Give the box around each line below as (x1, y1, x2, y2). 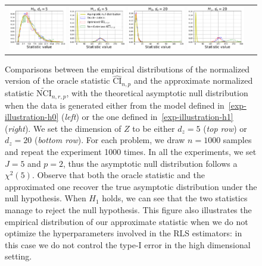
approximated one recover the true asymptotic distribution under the (5, 180, 257, 192)
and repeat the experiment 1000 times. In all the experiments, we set (5, 145, 257, 157)
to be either (132, 122, 175, 134)
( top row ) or (203, 122, 247, 134)
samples (223, 134, 252, 146)
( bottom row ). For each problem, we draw (34, 134, 185, 146)
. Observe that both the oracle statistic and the (32, 169, 205, 181)
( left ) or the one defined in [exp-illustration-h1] (61, 110, 233, 123)
